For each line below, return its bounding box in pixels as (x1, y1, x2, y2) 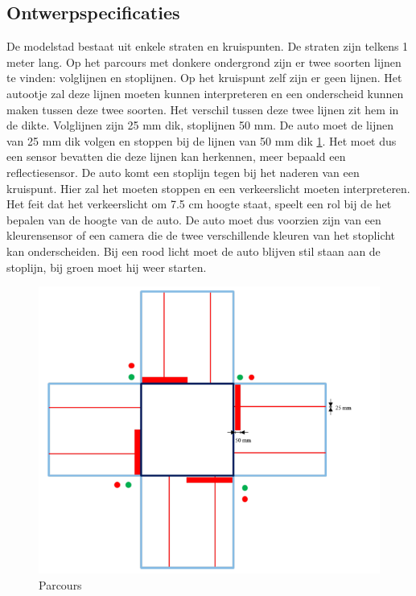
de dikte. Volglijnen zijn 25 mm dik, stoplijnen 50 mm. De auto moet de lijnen (6, 117, 393, 134)
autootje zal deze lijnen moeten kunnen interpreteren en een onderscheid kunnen (6, 84, 404, 101)
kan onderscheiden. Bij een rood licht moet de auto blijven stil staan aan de (6, 242, 381, 259)
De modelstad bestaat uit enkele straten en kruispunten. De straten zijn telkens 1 (6, 38, 409, 55)
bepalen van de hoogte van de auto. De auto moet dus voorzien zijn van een (6, 211, 381, 228)
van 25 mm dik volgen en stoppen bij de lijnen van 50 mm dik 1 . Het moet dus (6, 132, 397, 149)
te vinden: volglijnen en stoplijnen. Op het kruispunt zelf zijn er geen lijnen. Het (6, 69, 402, 86)
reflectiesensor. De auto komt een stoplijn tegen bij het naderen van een (6, 163, 360, 180)
